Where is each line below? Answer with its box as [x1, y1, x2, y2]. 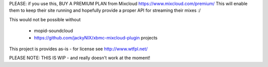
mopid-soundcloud [34, 28, 73, 34]
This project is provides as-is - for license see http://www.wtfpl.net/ [9, 46, 148, 52]
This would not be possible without [9, 16, 81, 22]
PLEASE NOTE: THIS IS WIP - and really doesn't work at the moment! [9, 55, 151, 61]
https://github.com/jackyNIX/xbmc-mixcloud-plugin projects [34, 34, 158, 40]
